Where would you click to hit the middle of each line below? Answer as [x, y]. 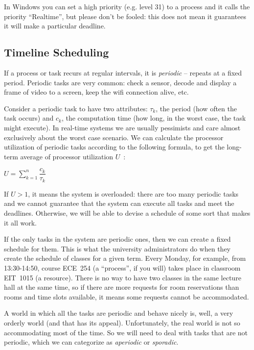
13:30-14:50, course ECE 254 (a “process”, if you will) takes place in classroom [122, 268]
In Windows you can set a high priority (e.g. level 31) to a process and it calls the [127, 6]
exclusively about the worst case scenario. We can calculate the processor [114, 137]
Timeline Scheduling [57, 52]
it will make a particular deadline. [55, 26]
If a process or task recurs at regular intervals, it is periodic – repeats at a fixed [123, 72]
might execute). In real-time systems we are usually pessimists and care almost [122, 127]
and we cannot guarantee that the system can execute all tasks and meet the [119, 203]
